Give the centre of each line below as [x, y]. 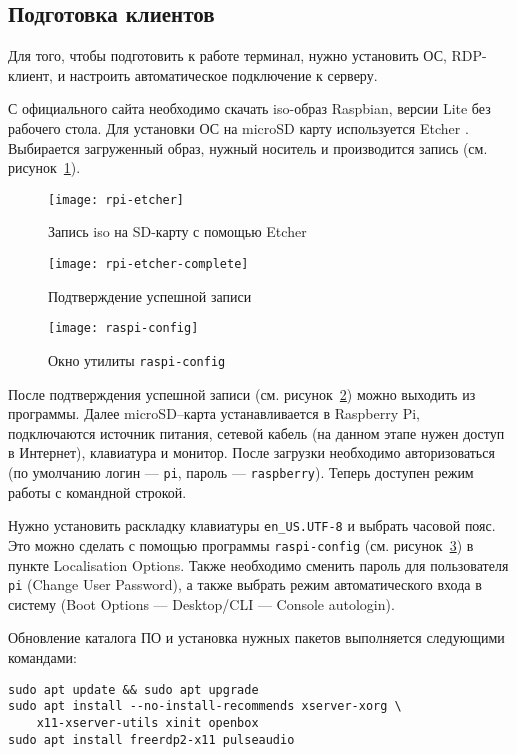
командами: [42, 656]
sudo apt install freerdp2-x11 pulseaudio [151, 739]
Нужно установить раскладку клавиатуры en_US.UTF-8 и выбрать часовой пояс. [252, 525]
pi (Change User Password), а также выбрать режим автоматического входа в [245, 584]
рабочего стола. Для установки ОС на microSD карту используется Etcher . [238, 127]
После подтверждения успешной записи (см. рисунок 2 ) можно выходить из [242, 393]
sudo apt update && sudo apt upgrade [133, 689]
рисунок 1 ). [44, 167]
